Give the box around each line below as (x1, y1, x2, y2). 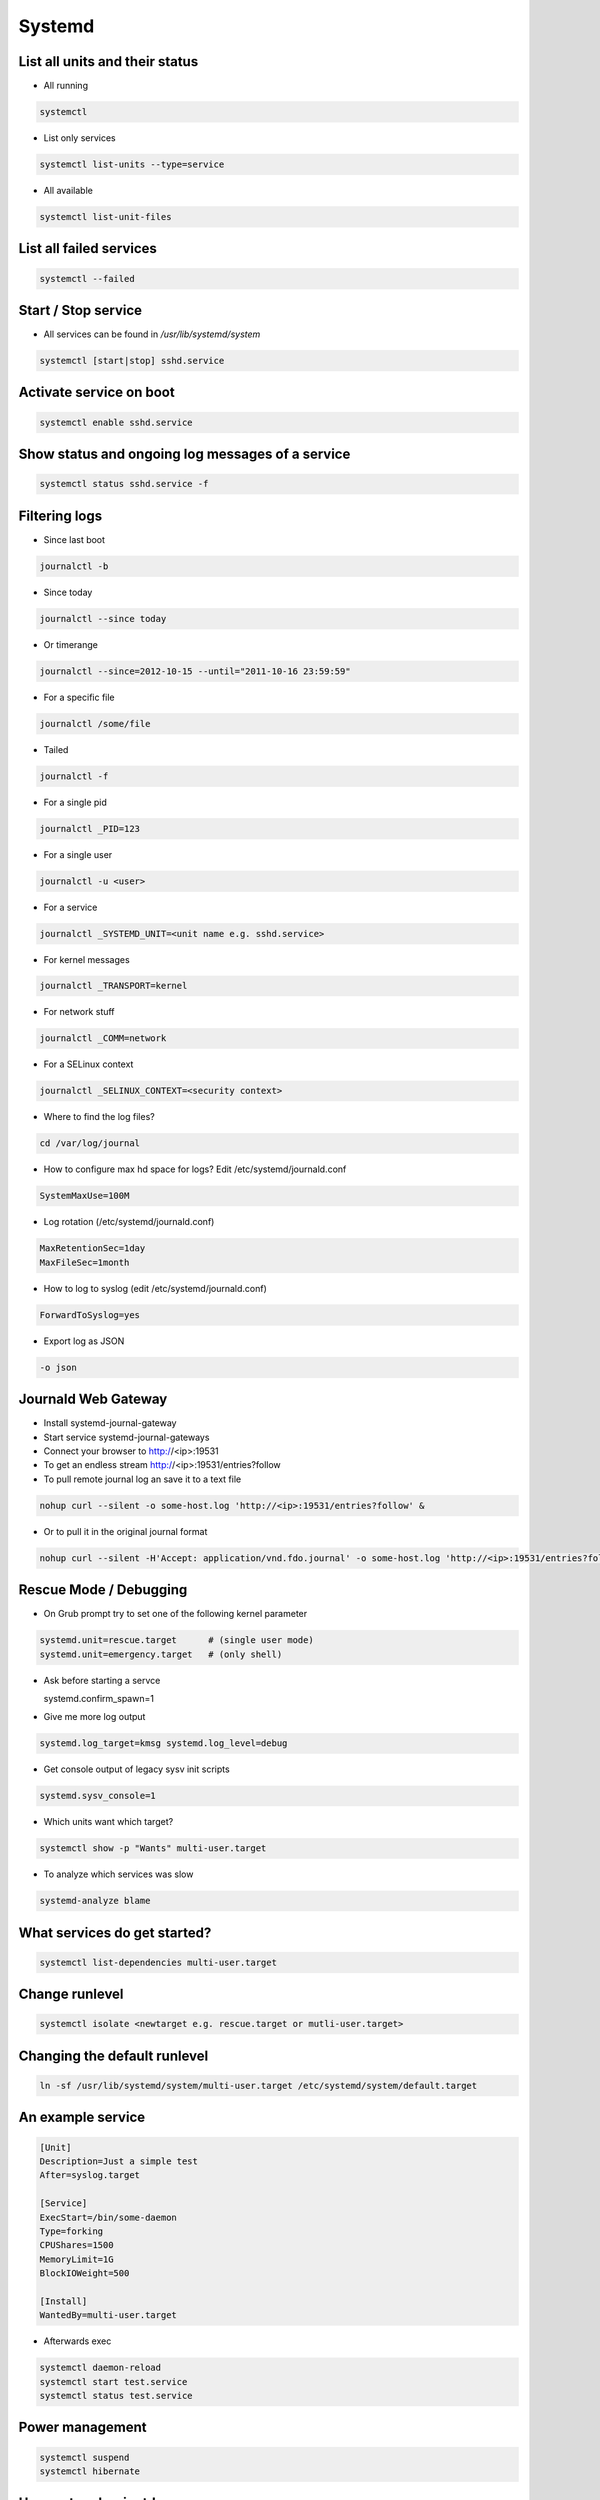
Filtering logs (18, 507, 103, 524)
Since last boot (43, 533, 105, 545)
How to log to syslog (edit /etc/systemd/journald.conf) (43, 1282, 267, 1294)
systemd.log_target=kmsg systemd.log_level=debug (39, 1738, 288, 1749)
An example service (18, 2109, 146, 2126)
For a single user (43, 848, 113, 860)
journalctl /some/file (39, 718, 151, 729)
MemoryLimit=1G (39, 2253, 114, 2265)
